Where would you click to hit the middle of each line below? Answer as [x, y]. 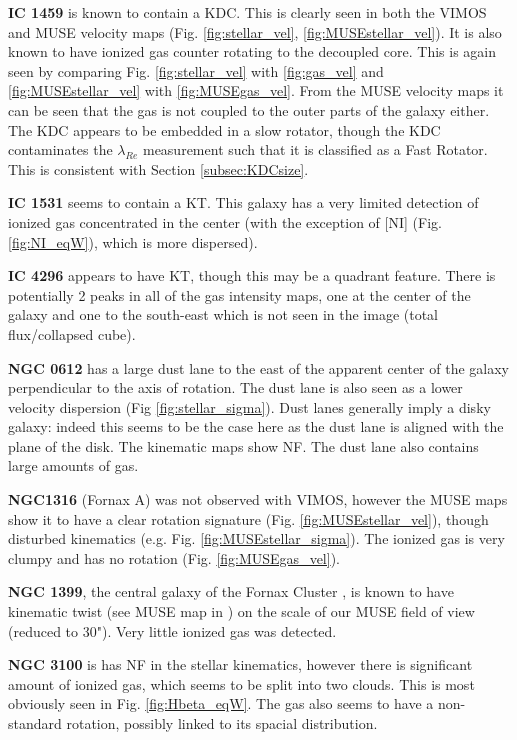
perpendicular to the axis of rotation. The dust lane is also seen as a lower [235, 387]
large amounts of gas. [73, 465]
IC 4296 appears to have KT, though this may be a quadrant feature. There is [252, 275]
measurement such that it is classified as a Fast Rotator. [315, 149]
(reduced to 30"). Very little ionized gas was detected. [172, 630]
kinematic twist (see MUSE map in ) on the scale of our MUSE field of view [241, 611]
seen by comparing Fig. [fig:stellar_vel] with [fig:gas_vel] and [196, 70]
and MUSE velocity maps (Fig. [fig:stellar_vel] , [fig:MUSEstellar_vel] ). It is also [255, 31]
